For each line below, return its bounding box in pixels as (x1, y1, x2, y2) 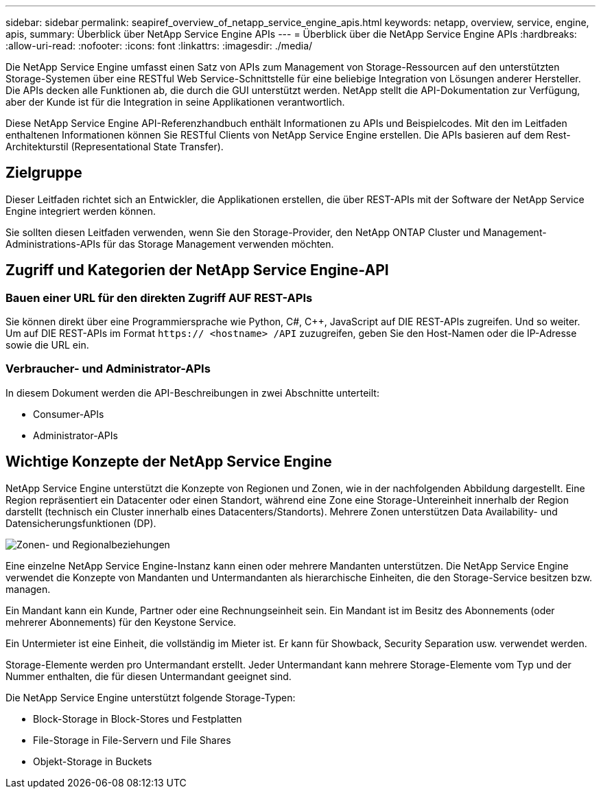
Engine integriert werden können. (5, 205, 156, 217)
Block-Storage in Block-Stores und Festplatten (33, 712, 242, 725)
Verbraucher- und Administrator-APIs (5, 362, 211, 376)
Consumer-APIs (33, 408, 104, 420)
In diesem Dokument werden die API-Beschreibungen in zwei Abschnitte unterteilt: (5, 386, 379, 399)
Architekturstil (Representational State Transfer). (5, 141, 224, 152)
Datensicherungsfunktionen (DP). (5, 517, 156, 529)
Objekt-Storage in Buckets (33, 755, 152, 767)
